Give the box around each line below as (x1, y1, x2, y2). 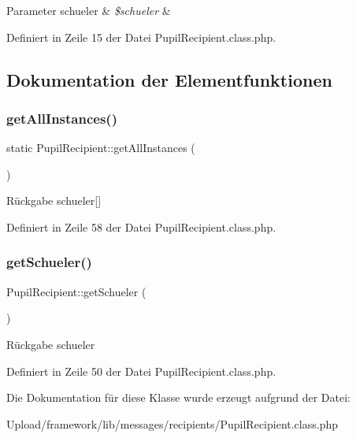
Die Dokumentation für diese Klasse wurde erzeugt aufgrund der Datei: (6, 389, 350, 406)
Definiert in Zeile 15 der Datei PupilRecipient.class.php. (6, 28, 276, 45)
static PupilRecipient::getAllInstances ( (6, 139, 195, 156)
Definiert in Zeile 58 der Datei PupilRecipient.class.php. (6, 218, 276, 235)
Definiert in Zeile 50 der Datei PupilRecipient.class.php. (6, 362, 276, 379)
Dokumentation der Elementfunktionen (6, 67, 332, 91)
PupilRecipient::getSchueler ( (6, 283, 146, 299)
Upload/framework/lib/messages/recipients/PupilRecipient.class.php (6, 415, 338, 432)
